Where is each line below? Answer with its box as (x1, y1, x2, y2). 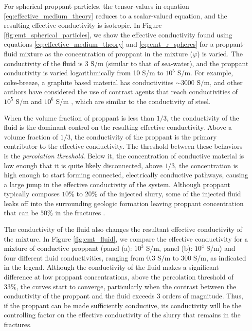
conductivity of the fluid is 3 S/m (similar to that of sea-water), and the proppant (4, 58, 249, 68)
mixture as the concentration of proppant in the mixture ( (19, 48, 193, 58)
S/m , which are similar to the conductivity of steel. (56, 96, 211, 106)
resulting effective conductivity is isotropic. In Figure (4, 20, 162, 30)
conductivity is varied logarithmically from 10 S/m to (4, 68, 163, 78)
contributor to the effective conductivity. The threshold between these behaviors (4, 141, 243, 151)
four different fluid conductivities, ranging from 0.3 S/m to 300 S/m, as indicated (4, 252, 246, 262)
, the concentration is (175, 160, 238, 170)
